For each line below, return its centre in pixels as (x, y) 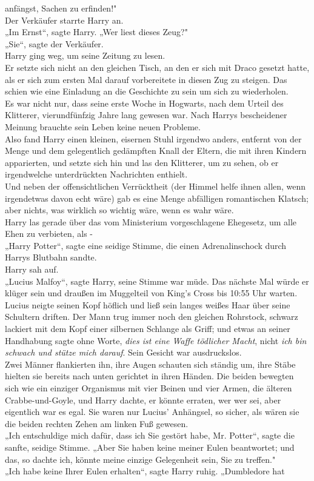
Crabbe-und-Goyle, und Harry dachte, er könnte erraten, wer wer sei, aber (143, 400)
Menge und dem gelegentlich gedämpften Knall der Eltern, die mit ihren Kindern (156, 151)
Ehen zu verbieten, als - (49, 234)
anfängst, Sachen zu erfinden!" (61, 8)
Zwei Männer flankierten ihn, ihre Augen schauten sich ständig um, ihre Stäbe (150, 364)
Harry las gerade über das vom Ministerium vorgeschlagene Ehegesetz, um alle (151, 221)
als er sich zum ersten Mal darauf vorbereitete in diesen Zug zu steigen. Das (146, 79)
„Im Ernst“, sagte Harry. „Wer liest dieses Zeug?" (96, 32)
